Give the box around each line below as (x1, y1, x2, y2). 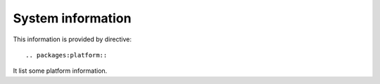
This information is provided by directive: (13, 35, 132, 43)
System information (13, 10, 132, 26)
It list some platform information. (13, 66, 108, 75)
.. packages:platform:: (25, 51, 108, 59)
